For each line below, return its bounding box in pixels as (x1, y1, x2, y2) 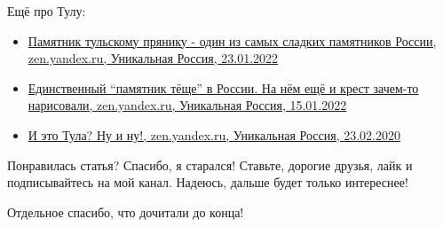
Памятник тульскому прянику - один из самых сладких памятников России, (28, 31, 437, 50)
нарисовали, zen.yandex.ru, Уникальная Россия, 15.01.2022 (28, 96, 347, 114)
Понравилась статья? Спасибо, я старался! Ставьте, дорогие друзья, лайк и (7, 155, 413, 174)
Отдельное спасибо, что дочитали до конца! (7, 202, 244, 221)
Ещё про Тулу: (7, 2, 86, 20)
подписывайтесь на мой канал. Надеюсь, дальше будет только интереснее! (7, 173, 408, 192)
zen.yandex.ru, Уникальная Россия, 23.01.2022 (28, 49, 279, 67)
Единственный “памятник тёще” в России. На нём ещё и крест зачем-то (28, 78, 419, 97)
